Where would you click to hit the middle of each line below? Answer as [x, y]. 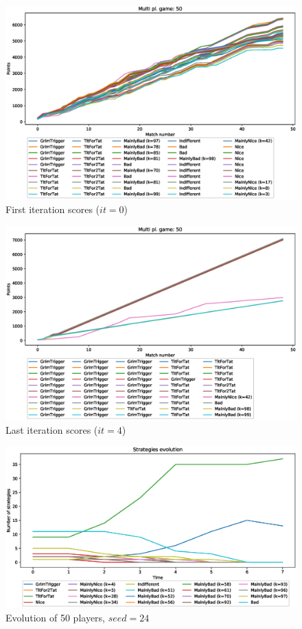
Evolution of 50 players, [55, 617]
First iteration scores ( [53, 209]
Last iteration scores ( [52, 429]
